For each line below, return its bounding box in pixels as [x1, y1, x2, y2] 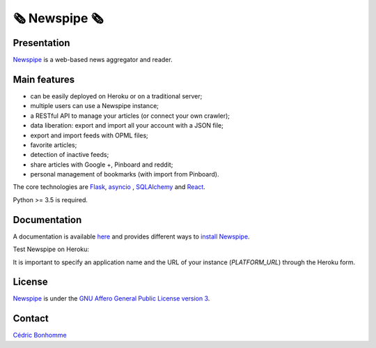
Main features [13, 73, 75, 85]
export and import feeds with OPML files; [30, 131, 149, 139]
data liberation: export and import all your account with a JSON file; [30, 121, 224, 130]
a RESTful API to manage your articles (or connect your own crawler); [30, 112, 230, 120]
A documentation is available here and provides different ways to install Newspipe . [13, 232, 250, 241]
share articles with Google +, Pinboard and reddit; [30, 160, 173, 169]
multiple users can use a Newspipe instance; [30, 102, 159, 110]
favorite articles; [30, 140, 77, 149]
